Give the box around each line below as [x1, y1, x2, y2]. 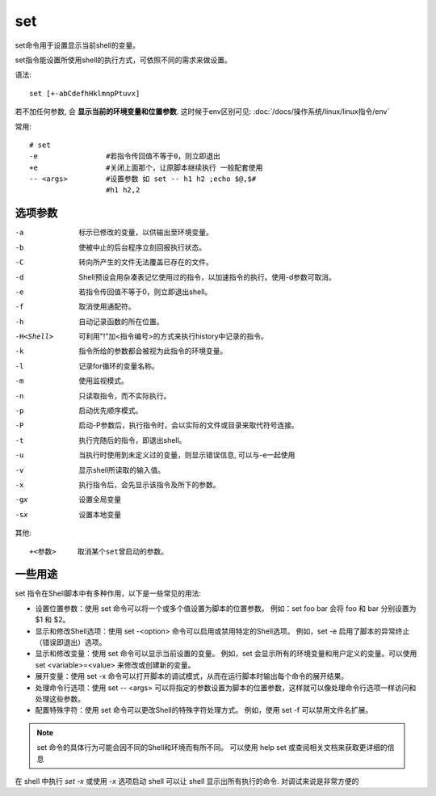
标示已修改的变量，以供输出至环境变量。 [78, 227, 213, 238]
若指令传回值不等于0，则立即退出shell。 [78, 287, 212, 297]
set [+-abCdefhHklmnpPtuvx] [29, 89, 140, 98]
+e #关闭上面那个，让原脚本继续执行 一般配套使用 [29, 162, 263, 172]
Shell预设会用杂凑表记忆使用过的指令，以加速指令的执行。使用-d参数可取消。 [78, 272, 337, 282]
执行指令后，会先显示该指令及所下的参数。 [78, 480, 220, 489]
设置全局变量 [78, 495, 121, 504]
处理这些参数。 [35, 693, 85, 703]
